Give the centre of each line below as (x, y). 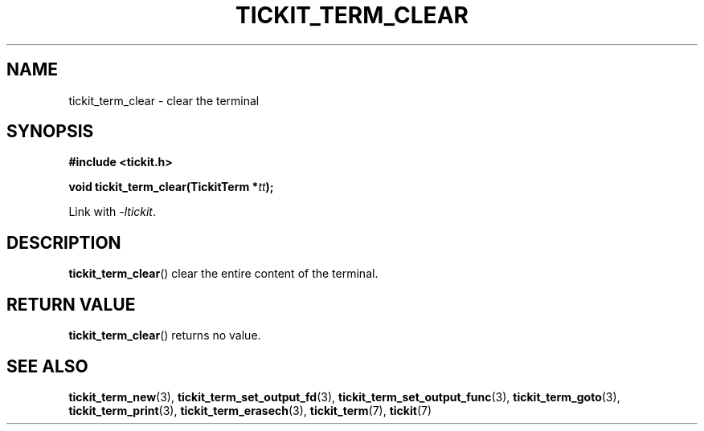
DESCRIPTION (64, 242)
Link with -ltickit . (113, 212)
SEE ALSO (47, 366)
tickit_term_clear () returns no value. (165, 335)
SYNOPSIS (50, 132)
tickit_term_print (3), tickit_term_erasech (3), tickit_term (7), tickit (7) (250, 410)
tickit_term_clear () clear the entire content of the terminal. (223, 274)
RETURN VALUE (71, 304)
